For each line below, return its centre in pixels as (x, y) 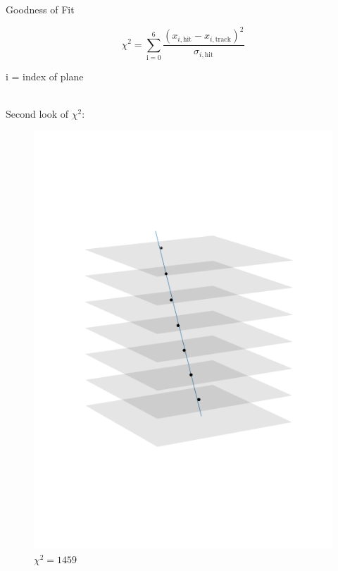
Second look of (37, 114)
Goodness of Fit (40, 9)
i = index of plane (45, 76)
